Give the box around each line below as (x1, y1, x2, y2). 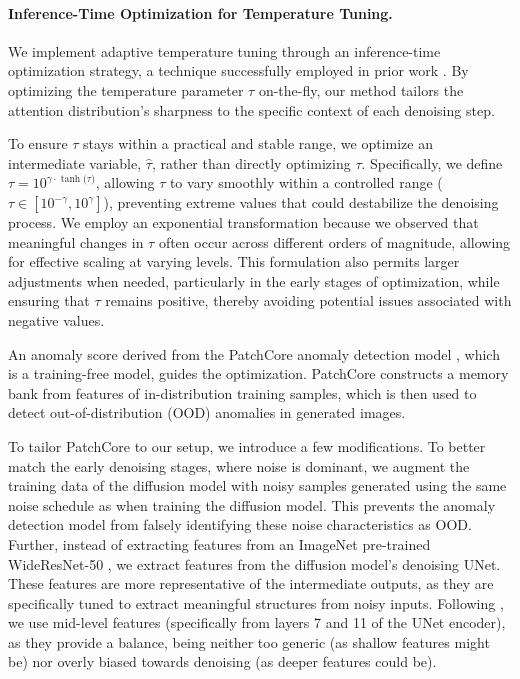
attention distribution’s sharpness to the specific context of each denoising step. (8, 99, 495, 120)
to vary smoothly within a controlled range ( (169, 172, 443, 193)
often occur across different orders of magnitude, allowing (158, 231, 511, 252)
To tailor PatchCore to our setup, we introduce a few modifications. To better (8, 435, 486, 456)
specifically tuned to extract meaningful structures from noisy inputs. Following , (8, 592, 504, 613)
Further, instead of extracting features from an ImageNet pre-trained (8, 533, 431, 554)
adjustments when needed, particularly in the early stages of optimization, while (8, 270, 500, 291)
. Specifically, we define (361, 152, 503, 173)
